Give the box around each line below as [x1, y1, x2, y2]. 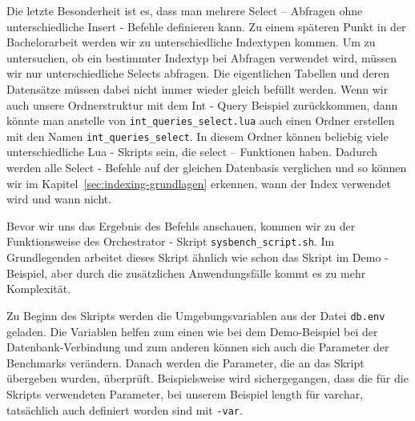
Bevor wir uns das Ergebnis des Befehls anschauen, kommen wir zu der [6, 217, 356, 234]
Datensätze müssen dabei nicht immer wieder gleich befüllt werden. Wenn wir [6, 80, 389, 97]
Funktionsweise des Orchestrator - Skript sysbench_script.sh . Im [6, 233, 335, 250]
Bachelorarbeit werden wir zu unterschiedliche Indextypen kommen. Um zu [6, 34, 376, 50]
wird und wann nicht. [6, 190, 112, 207]
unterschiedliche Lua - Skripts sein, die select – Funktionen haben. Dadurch [6, 143, 378, 160]
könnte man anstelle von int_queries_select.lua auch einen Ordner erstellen [6, 112, 395, 129]
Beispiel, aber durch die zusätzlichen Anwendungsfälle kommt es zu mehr [6, 264, 366, 281]
